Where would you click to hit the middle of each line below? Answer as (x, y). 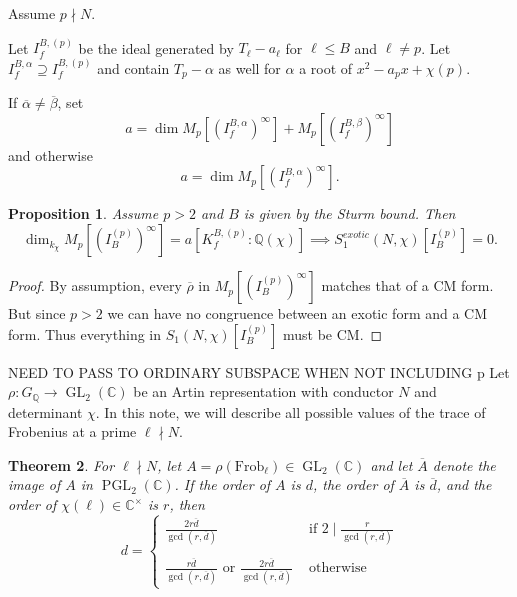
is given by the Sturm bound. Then (349, 213)
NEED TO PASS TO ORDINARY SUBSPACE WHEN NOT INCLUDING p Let (259, 371)
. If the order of (222, 484)
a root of (326, 67)
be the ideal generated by (156, 47)
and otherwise (50, 154)
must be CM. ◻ (333, 333)
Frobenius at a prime (72, 431)
